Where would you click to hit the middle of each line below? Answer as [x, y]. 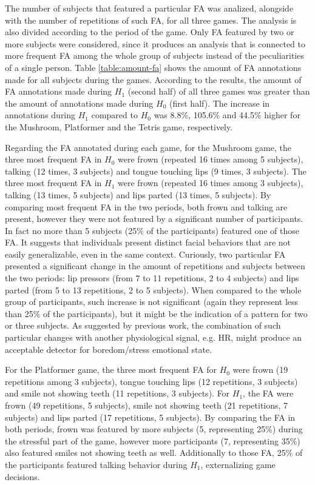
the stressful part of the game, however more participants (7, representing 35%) [153, 440]
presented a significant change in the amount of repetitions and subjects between [155, 266]
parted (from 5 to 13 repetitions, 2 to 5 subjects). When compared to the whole [153, 289]
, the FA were [268, 393]
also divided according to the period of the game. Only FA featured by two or [150, 32]
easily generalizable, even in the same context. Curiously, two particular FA [145, 254]
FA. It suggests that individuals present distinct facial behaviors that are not [148, 242]
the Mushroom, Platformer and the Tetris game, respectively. [119, 126]
